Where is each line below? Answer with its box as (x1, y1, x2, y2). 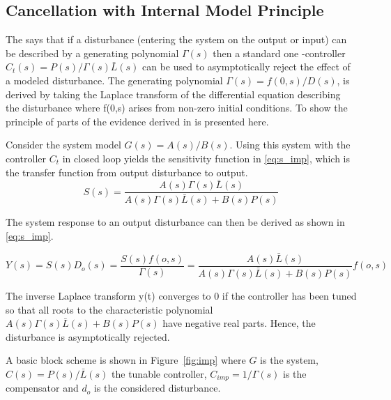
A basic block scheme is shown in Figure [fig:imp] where (6, 353, 246, 367)
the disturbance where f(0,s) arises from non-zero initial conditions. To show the (6, 100, 348, 115)
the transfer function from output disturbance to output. (6, 164, 248, 179)
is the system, (260, 353, 319, 367)
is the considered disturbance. (93, 380, 221, 395)
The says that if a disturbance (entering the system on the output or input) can (6, 32, 347, 47)
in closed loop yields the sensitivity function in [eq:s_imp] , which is (62, 151, 351, 165)
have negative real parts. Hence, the (162, 316, 316, 330)
